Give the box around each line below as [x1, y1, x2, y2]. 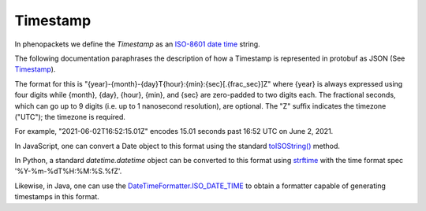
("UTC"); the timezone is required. [14, 112, 126, 121]
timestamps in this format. [14, 192, 100, 202]
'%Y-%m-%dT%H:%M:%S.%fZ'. [14, 166, 122, 176]
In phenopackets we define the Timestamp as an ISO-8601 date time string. [14, 39, 260, 49]
